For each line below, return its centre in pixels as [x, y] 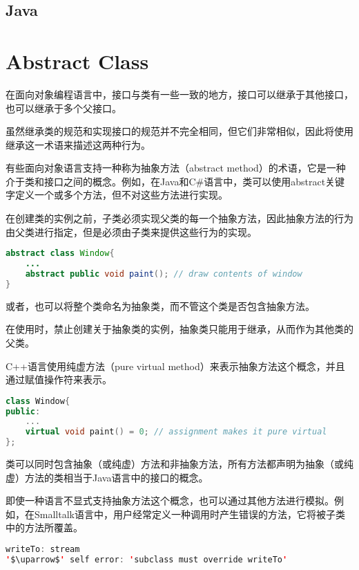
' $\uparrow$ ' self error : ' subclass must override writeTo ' [147, 559]
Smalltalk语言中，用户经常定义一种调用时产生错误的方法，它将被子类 [190, 514]
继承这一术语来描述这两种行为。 [78, 144]
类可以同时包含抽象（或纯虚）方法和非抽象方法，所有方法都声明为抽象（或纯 [179, 464]
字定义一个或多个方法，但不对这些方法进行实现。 [117, 195]
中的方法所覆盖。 [44, 527]
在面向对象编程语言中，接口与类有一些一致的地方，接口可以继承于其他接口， [179, 94]
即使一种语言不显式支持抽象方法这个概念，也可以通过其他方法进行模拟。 [170, 500]
